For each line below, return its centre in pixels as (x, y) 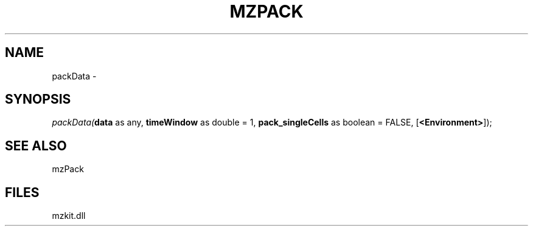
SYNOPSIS (38, 99)
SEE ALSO (36, 146)
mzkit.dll (69, 216)
